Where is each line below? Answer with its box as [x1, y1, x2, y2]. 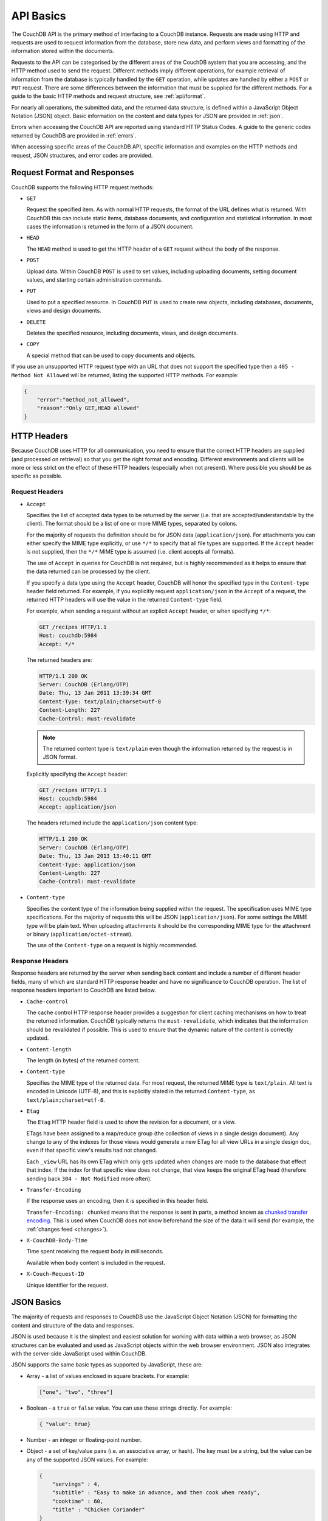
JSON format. [43, 753, 77, 761]
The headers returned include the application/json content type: [26, 819, 198, 827]
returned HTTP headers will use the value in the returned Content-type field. [26, 596, 223, 604]
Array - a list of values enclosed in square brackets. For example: [26, 1372, 190, 1379]
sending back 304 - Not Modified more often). [26, 1175, 152, 1182]
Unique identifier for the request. [26, 1281, 109, 1289]
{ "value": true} [39, 1421, 91, 1427]
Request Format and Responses [11, 167, 135, 178]
